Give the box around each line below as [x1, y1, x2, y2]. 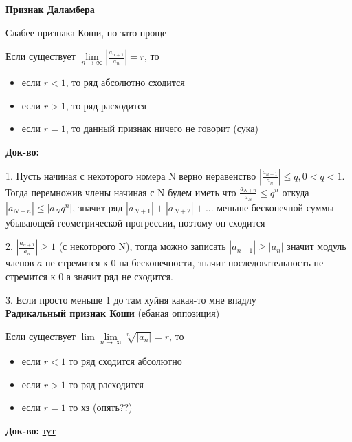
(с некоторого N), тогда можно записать [58, 239, 226, 253]
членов [5, 255, 34, 270]
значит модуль [287, 239, 346, 253]
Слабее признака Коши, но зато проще [5, 25, 167, 39]
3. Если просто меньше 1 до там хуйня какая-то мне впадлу [5, 292, 256, 306]
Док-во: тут [5, 423, 56, 437]
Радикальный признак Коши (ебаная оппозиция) [5, 306, 220, 320]
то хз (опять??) [69, 400, 133, 414]
